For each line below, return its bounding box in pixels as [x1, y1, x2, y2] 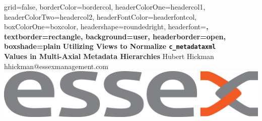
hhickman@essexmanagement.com [4, 60, 109, 71]
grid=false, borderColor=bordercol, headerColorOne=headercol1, [4, 2, 206, 12]
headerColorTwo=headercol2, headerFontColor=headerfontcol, [4, 11, 196, 22]
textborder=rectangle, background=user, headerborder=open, [4, 31, 226, 41]
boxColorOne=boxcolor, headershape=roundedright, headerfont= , [4, 21, 209, 32]
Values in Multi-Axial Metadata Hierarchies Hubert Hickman [4, 51, 214, 62]
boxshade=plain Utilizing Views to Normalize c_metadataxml [4, 41, 216, 51]
